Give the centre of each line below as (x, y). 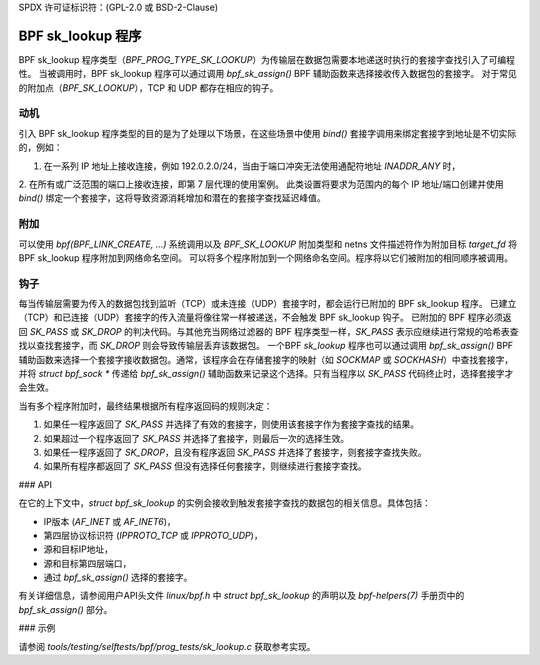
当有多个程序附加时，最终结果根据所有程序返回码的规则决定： (145, 406)
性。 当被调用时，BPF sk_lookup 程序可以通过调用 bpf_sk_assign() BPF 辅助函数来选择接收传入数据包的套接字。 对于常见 (267, 74)
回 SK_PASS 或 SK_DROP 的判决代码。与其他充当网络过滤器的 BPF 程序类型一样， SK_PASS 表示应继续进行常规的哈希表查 (268, 331)
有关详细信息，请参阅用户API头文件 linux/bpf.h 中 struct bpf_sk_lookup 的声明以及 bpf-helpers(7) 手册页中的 (241, 596)
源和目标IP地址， (78, 549)
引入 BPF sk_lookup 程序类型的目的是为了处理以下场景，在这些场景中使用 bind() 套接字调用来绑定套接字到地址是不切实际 (267, 133)
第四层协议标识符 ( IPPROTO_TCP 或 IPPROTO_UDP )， (153, 535)
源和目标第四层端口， (87, 563)
